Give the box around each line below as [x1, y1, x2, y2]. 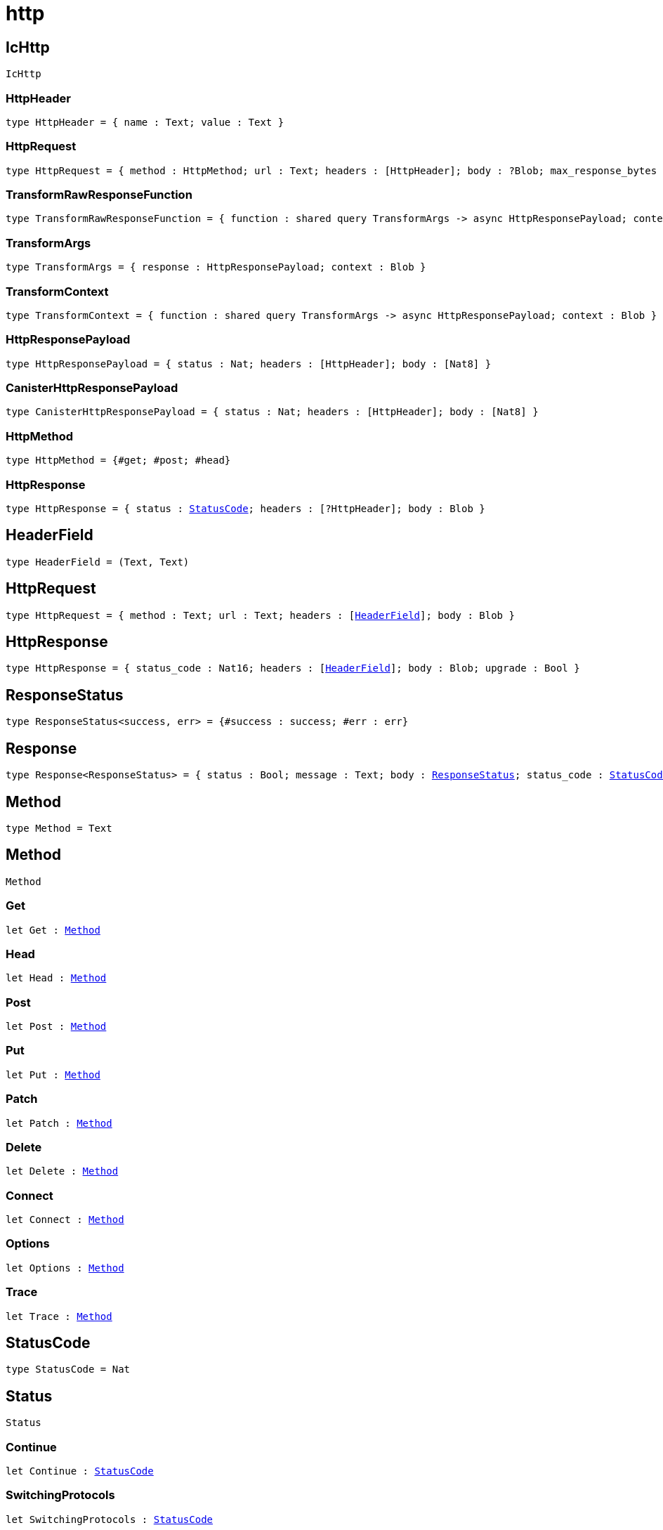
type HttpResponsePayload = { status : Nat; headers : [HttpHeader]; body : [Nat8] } [6, 358, 492, 370]
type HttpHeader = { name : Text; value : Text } [6, 116, 284, 128]
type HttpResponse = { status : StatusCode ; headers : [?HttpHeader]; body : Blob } [6, 502, 485, 514]
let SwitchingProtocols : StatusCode [6, 1513, 214, 1525]
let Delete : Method [6, 1165, 119, 1177]
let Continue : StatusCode [6, 1465, 154, 1477]
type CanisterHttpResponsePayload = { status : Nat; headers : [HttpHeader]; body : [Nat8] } [6, 406, 539, 418]
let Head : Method [6, 972, 107, 984]
